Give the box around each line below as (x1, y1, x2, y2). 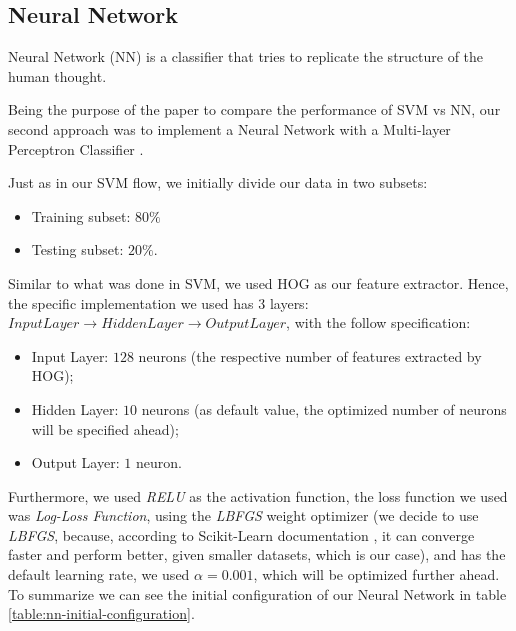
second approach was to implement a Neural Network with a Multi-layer (8, 118, 451, 139)
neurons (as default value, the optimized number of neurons (141, 398, 507, 419)
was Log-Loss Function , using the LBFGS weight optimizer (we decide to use (8, 505, 479, 526)
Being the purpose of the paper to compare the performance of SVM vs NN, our (8, 99, 501, 120)
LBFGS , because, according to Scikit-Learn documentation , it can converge (8, 524, 475, 545)
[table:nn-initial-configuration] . (8, 603, 195, 624)
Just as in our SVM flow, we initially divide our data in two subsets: (8, 172, 428, 193)
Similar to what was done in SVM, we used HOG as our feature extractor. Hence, (8, 272, 509, 293)
